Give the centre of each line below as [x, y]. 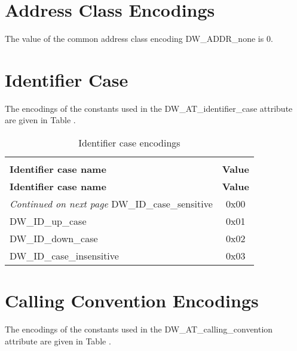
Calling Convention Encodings [132, 300]
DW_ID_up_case [48, 221]
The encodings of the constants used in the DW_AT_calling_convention [139, 329]
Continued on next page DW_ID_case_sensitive [111, 204]
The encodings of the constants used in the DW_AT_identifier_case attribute [149, 108]
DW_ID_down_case [54, 239]
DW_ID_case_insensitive [64, 256]
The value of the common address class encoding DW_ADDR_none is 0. [139, 39]
